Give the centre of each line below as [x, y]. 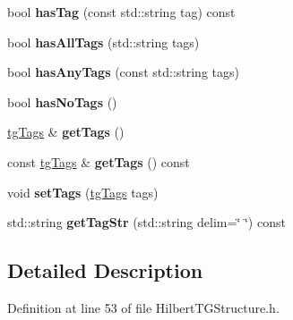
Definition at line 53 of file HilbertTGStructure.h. [143, 307]
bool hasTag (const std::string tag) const [121, 12]
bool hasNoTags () [62, 101]
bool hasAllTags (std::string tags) [103, 42]
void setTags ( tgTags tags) [83, 192]
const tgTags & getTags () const [99, 161]
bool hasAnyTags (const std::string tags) [123, 72]
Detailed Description [105, 270]
